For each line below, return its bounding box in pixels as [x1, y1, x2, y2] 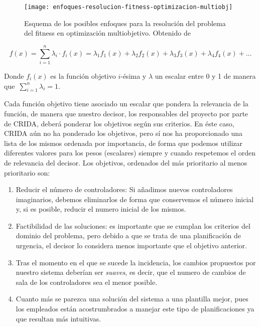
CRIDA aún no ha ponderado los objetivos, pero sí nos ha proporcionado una [4, 128, 242, 138]
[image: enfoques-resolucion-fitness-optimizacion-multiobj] [24, 4, 233, 11]
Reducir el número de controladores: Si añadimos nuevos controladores [16, 184, 233, 195]
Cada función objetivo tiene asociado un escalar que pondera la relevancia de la [4, 98, 248, 109]
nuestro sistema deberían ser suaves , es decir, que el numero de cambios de [16, 267, 246, 277]
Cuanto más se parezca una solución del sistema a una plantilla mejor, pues [16, 293, 248, 304]
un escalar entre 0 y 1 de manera [155, 70, 256, 81]
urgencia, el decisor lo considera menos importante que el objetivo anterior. [16, 240, 247, 251]
